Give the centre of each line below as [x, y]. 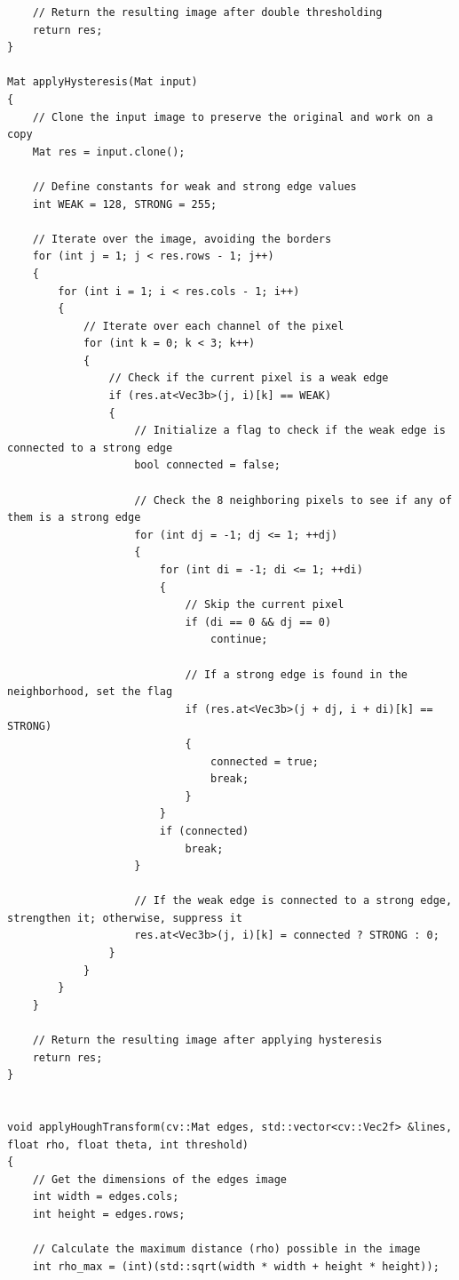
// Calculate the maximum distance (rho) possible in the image [226, 1249]
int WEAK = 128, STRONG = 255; [125, 204]
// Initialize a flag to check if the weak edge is [290, 431]
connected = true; [265, 761]
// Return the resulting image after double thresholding [207, 12]
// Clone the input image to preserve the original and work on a [233, 117]
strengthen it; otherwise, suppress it [125, 918]
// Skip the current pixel [265, 605]
